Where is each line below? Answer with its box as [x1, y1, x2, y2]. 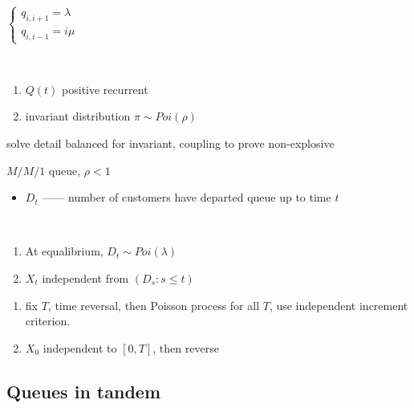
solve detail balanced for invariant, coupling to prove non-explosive [6, 134, 335, 151]
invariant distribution [25, 108, 131, 124]
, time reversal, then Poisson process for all [47, 296, 260, 313]
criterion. [25, 312, 71, 329]
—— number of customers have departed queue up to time [42, 189, 331, 206]
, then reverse [152, 339, 219, 356]
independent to [43, 339, 117, 356]
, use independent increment [269, 296, 408, 313]
